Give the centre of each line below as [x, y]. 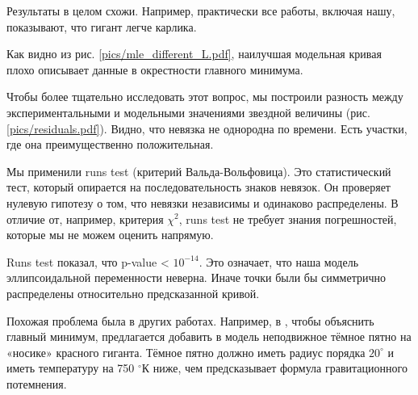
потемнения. [37, 383]
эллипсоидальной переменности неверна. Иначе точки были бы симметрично [196, 277]
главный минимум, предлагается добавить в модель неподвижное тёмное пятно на [209, 336]
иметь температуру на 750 [71, 368]
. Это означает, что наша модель [279, 261]
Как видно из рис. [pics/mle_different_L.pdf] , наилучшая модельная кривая [194, 54]
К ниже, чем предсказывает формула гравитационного [274, 368]
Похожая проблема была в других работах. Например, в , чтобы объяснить [190, 320]
